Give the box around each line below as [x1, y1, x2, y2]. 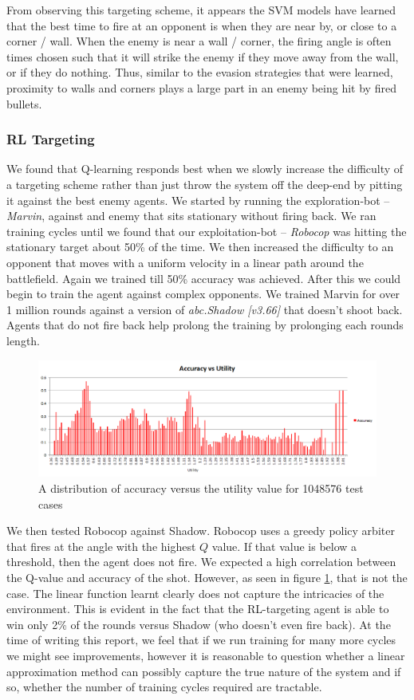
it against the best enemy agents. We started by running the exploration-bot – [6, 191, 390, 208]
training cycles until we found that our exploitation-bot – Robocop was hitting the [6, 222, 407, 239]
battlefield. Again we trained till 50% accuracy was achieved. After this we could [6, 269, 401, 286]
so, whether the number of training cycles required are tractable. [6, 678, 322, 695]
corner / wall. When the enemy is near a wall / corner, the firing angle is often [6, 33, 392, 49]
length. [6, 332, 41, 348]
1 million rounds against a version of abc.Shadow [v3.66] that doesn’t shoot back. [6, 301, 403, 317]
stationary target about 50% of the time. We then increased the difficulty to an [6, 238, 394, 255]
